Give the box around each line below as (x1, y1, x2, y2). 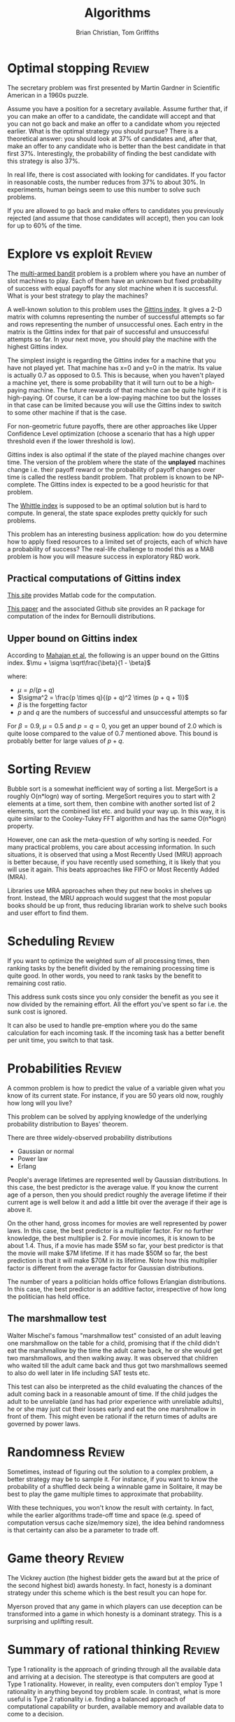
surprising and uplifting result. (7, 1617, 94, 1625)
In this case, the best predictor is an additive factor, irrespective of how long (7, 1285, 227, 1294)
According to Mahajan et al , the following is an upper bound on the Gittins (7, 651, 220, 659)
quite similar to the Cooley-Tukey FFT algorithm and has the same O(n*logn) (7, 815, 227, 823)
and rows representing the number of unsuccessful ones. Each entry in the (7, 320, 223, 328)
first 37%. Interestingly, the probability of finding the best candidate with (7, 149, 217, 157)
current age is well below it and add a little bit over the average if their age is (7, 1198, 227, 1207)
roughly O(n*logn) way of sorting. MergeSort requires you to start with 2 (7, 792, 216, 801)
